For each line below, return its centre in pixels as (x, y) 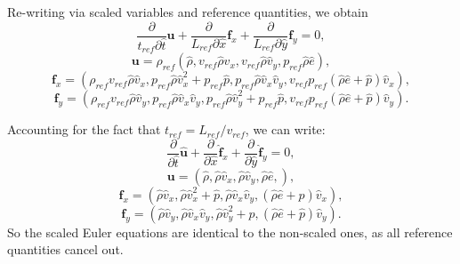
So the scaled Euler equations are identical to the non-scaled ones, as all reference (230, 232)
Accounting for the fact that (84, 129)
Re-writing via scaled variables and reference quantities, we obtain (188, 12)
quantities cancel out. (65, 249)
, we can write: (285, 129)
